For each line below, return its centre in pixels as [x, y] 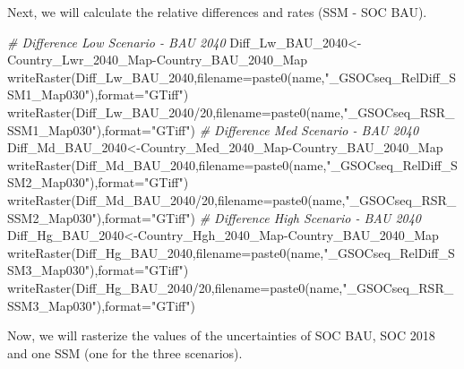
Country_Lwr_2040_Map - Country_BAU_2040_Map [158, 60]
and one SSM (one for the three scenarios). [125, 352]
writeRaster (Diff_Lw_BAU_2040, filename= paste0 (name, [166, 77]
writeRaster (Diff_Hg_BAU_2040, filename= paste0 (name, [166, 252]
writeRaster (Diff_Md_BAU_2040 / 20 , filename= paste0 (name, [176, 199]
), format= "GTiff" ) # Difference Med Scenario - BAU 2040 [258, 129]
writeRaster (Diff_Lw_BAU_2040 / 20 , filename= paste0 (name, [176, 112]
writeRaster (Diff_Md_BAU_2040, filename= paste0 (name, [167, 164]
